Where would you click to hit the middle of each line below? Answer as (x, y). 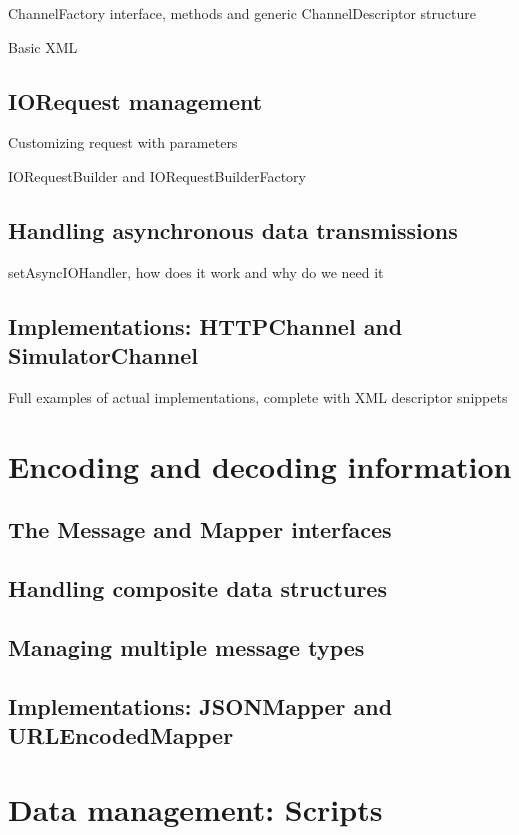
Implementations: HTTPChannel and (205, 325)
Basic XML (43, 46)
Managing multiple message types (186, 646)
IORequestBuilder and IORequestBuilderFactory (157, 175)
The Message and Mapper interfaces (200, 529)
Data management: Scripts (195, 808)
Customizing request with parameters (123, 142)
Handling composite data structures (197, 588)
